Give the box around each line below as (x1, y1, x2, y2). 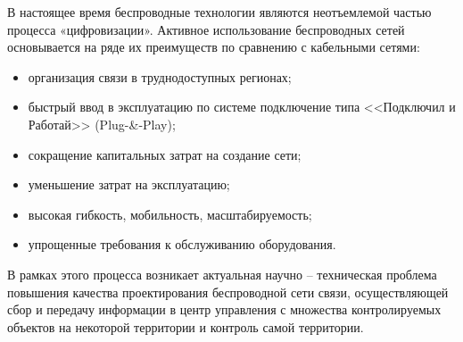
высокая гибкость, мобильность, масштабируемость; (28, 204, 312, 223)
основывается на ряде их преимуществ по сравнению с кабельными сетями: (7, 38, 420, 56)
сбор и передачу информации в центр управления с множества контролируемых (7, 300, 442, 319)
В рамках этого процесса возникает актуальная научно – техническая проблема (7, 264, 437, 283)
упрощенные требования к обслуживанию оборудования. (28, 235, 336, 254)
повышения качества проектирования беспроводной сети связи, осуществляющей (7, 282, 449, 301)
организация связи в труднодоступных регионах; (28, 67, 292, 86)
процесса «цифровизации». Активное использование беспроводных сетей (7, 20, 405, 38)
